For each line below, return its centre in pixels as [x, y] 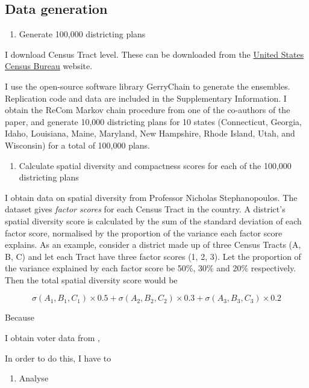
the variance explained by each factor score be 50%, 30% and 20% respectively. [151, 268]
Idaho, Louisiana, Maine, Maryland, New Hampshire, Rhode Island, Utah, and [150, 133]
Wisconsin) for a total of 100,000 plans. [78, 145]
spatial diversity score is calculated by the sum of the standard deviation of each [153, 220]
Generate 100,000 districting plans [82, 34]
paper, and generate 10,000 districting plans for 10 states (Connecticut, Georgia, [153, 121]
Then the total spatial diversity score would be [91, 279]
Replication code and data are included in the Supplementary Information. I [146, 98]
